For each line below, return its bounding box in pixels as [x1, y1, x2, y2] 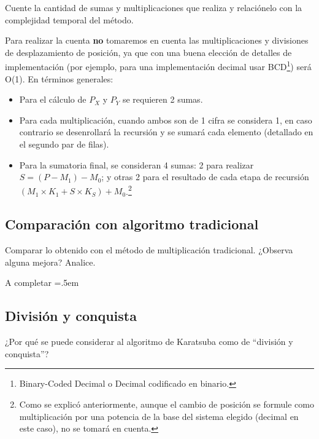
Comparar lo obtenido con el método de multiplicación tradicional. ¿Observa [5, 243, 293, 256]
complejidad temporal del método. [5, 13, 134, 26]
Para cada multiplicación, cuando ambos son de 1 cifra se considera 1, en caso [19, 113, 312, 126]
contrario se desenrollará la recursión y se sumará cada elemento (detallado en [19, 125, 313, 138]
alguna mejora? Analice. [5, 255, 96, 268]
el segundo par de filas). [19, 138, 109, 150]
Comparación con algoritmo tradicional [5, 215, 259, 234]
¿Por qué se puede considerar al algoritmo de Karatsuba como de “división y [5, 335, 293, 348]
